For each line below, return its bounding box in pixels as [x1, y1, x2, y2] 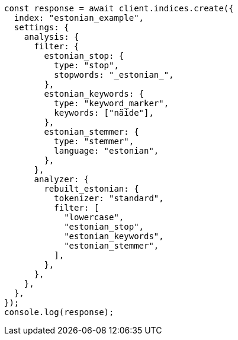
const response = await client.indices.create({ [4, 4, 234, 13]
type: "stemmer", [54, 136, 134, 146]
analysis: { [24, 32, 79, 42]
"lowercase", [64, 212, 124, 222]
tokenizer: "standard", [54, 193, 164, 203]
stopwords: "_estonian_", [54, 70, 174, 80]
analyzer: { [34, 174, 89, 184]
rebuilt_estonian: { [44, 184, 139, 193]
